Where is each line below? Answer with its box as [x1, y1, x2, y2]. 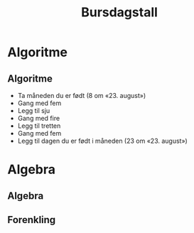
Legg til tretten [17, 121, 61, 130]
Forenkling [7, 214, 56, 226]
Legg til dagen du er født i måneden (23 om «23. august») [17, 136, 188, 145]
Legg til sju [17, 107, 50, 114]
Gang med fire [17, 114, 60, 122]
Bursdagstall [80, 4, 158, 21]
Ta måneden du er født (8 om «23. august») [17, 92, 146, 99]
